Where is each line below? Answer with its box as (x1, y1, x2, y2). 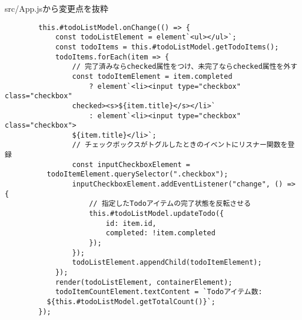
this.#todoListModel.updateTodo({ (89, 209, 224, 218)
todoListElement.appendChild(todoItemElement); (72, 258, 262, 267)
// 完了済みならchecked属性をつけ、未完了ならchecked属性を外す (72, 62, 298, 71)
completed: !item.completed (105, 229, 215, 238)
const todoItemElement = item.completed (72, 72, 233, 81)
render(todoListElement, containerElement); (55, 278, 233, 286)
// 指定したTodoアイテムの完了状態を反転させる (89, 199, 251, 208)
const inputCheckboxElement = (72, 160, 190, 169)
